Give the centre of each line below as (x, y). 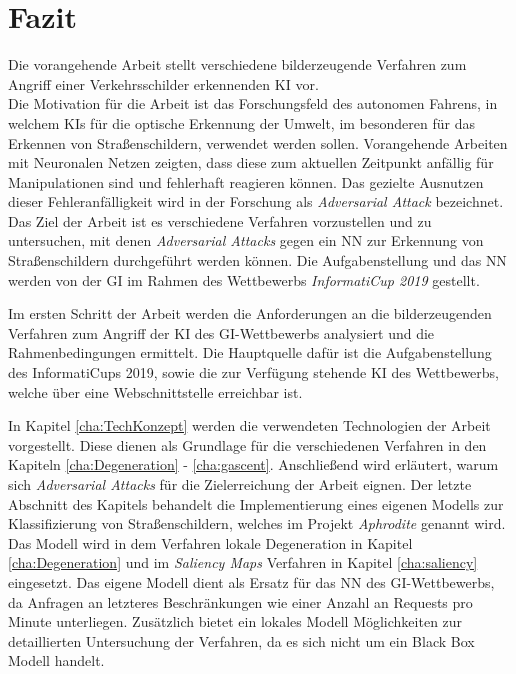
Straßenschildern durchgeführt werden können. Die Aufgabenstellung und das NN (257, 260)
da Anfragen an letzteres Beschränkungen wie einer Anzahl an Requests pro (240, 601)
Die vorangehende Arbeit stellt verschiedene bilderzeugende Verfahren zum (237, 64)
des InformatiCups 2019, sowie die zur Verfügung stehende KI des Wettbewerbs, (254, 372)
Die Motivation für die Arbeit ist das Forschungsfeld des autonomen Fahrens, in (253, 103)
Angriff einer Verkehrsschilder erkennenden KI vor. (163, 83)
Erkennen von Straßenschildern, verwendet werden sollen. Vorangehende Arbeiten (258, 142)
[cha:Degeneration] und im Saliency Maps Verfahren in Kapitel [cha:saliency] (243, 562)
